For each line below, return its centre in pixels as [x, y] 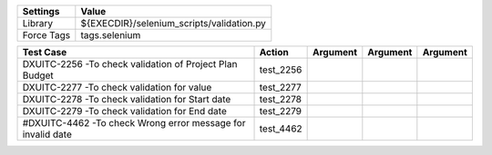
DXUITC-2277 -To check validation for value [117, 87]
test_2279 [281, 111]
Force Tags [46, 35]
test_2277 [281, 87]
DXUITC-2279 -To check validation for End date [124, 111]
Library [38, 23]
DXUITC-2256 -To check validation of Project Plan [130, 64]
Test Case [45, 52]
